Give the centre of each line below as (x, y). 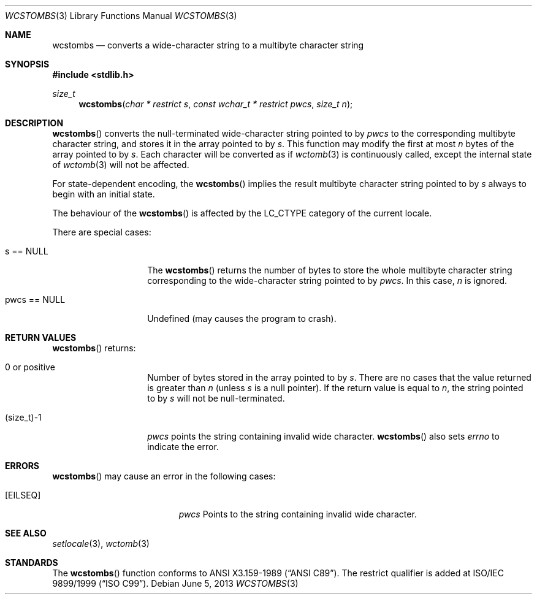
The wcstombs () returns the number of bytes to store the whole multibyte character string (330, 270)
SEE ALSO (26, 533)
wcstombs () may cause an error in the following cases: (164, 476)
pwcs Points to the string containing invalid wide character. (298, 514)
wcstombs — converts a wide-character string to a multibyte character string (208, 45)
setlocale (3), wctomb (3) (101, 544)
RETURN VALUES (41, 338)
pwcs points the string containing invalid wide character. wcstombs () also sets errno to (323, 436)
